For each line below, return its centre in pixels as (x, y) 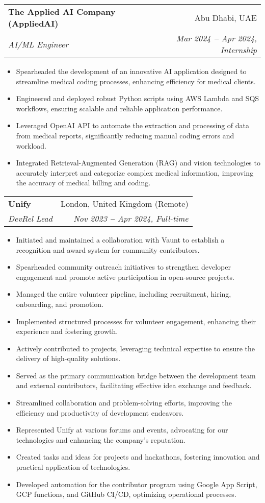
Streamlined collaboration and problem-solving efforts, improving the (124, 403)
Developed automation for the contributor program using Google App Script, (137, 484)
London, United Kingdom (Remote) (124, 203)
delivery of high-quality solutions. (68, 358)
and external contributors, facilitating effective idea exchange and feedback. (134, 385)
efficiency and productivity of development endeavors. (100, 412)
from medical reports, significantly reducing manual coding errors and (125, 135)
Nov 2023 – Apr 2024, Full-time (131, 218)
